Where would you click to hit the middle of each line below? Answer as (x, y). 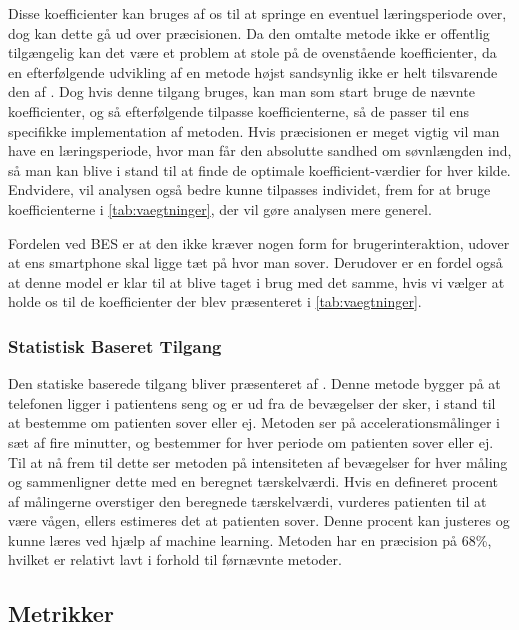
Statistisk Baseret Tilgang (115, 345)
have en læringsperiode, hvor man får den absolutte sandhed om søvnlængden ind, (260, 150)
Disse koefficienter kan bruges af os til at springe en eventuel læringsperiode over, (257, 13)
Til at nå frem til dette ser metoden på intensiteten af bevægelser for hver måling (258, 461)
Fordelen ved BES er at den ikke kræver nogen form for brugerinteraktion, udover (259, 242)
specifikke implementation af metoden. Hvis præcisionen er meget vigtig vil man (254, 130)
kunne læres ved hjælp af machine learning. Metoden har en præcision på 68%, (250, 539)
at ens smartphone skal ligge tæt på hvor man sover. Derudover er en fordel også (255, 262)
